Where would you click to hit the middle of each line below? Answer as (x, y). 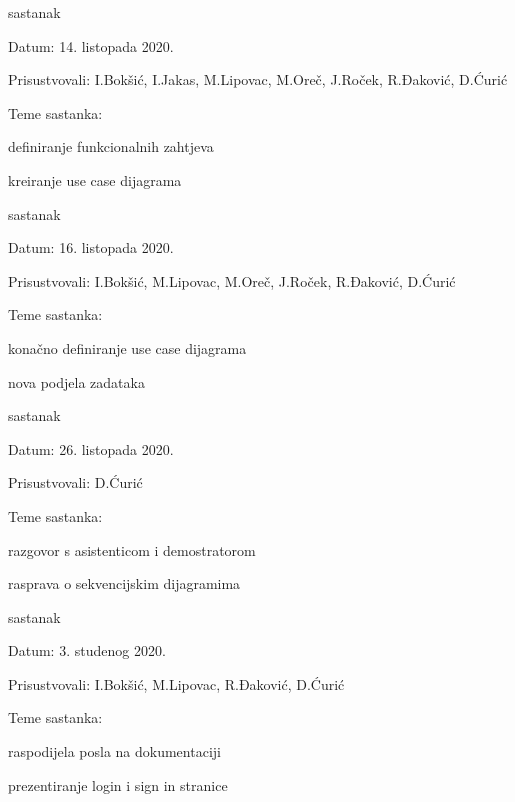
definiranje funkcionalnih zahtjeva (111, 146)
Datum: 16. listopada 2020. (91, 247)
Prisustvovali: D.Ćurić (75, 482)
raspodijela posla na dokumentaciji (114, 751)
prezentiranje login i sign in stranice (118, 784)
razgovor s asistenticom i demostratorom (132, 549)
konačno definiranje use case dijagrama (127, 347)
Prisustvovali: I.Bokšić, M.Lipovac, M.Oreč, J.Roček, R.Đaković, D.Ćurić (232, 280)
